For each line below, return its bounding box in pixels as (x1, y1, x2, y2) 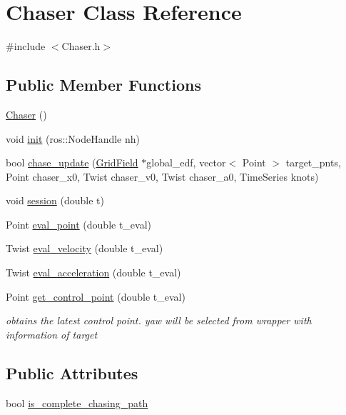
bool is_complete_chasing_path (6, 395, 148, 410)
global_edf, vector (146, 155, 226, 170)
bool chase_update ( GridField (6, 155, 138, 170)
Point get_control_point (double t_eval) (6, 289, 185, 304)
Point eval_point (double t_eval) (6, 216, 152, 231)
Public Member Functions (6, 74, 201, 96)
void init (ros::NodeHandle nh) (6, 131, 140, 146)
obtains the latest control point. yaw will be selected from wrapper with (6, 313, 312, 328)
